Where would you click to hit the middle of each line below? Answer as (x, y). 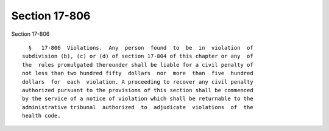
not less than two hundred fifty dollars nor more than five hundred (138, 73)
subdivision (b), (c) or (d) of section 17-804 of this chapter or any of (138, 56)
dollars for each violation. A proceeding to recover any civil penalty (138, 82)
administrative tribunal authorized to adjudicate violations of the (138, 107)
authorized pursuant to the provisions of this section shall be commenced (138, 90)
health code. (41, 116)
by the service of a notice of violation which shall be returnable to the (138, 99)
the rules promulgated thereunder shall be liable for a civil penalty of (138, 65)
